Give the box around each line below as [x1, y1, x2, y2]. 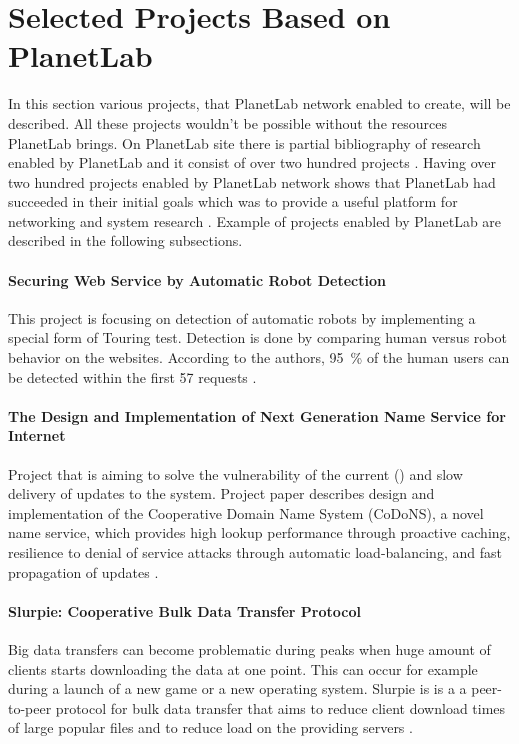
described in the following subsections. [8, 230, 243, 251]
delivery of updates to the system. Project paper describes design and [8, 483, 435, 504]
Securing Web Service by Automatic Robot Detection [8, 269, 386, 290]
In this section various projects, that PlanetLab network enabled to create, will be [8, 93, 511, 114]
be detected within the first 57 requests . [8, 366, 257, 387]
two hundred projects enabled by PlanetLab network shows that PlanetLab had [8, 171, 496, 192]
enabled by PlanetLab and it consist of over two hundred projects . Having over [8, 152, 497, 173]
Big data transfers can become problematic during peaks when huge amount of [8, 638, 491, 659]
